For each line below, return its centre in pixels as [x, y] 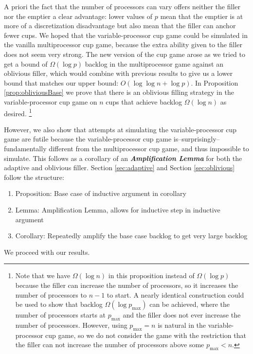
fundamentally [25, 148]
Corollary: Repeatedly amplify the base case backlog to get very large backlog [131, 236]
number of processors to [51, 294]
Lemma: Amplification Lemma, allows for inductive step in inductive [118, 209]
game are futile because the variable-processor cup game [88, 139]
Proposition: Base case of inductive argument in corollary [101, 193]
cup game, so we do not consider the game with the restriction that [146, 335]
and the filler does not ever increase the [182, 315]
